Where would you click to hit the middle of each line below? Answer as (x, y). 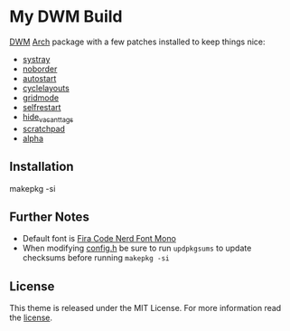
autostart (39, 78)
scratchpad (44, 128)
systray (36, 59)
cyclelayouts (46, 88)
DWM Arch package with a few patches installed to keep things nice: (137, 42)
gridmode (41, 98)
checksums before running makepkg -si (96, 258)
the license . (31, 317)
